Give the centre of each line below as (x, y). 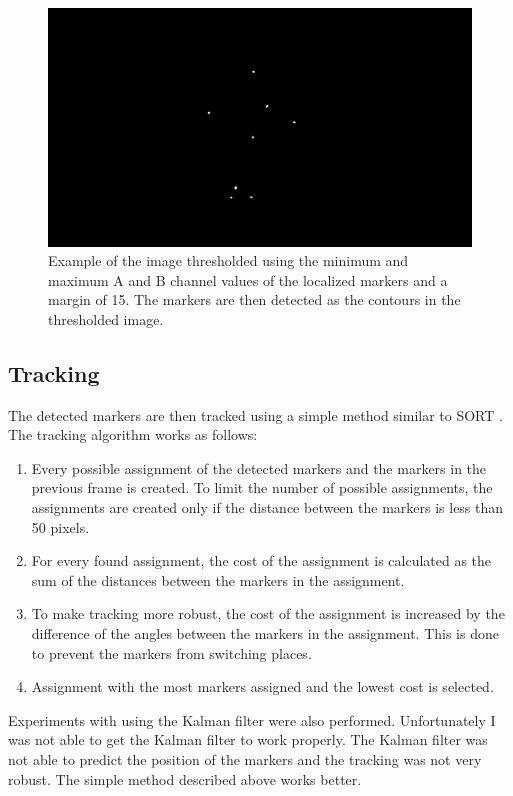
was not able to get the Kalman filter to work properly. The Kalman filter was (248, 739)
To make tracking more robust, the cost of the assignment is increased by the (268, 613)
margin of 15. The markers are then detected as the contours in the (254, 299)
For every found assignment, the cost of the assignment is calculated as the (261, 560)
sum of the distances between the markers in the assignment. (218, 579)
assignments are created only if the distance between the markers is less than (267, 507)
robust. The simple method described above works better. (185, 778)
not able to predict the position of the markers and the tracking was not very (245, 758)
